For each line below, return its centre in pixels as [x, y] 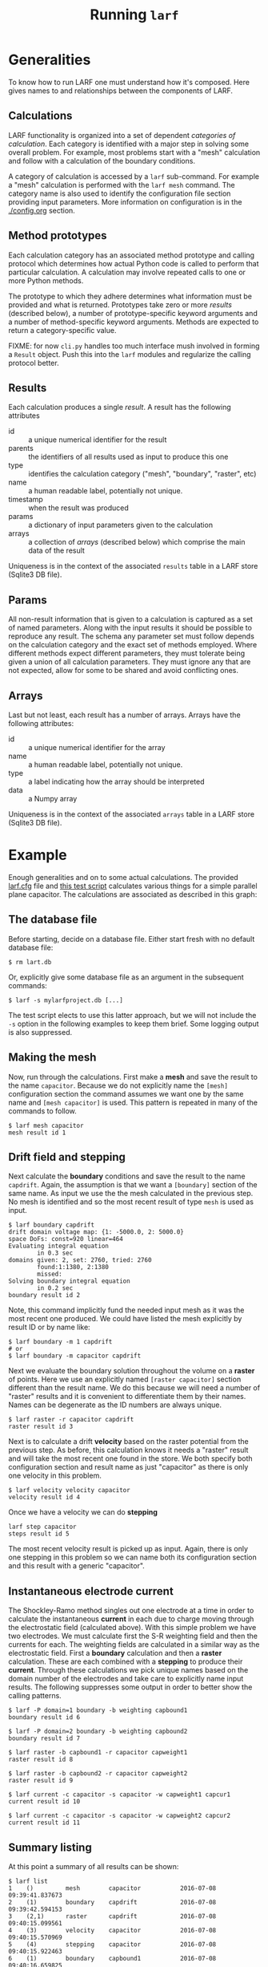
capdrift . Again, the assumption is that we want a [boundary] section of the [133, 1185]
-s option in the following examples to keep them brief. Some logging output [134, 1024]
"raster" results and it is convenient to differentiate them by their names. [127, 1397]
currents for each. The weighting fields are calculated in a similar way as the [134, 1645]
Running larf [134, 15]
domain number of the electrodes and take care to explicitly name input [126, 1679]
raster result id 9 [41, 1781]
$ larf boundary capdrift [51, 1225]
